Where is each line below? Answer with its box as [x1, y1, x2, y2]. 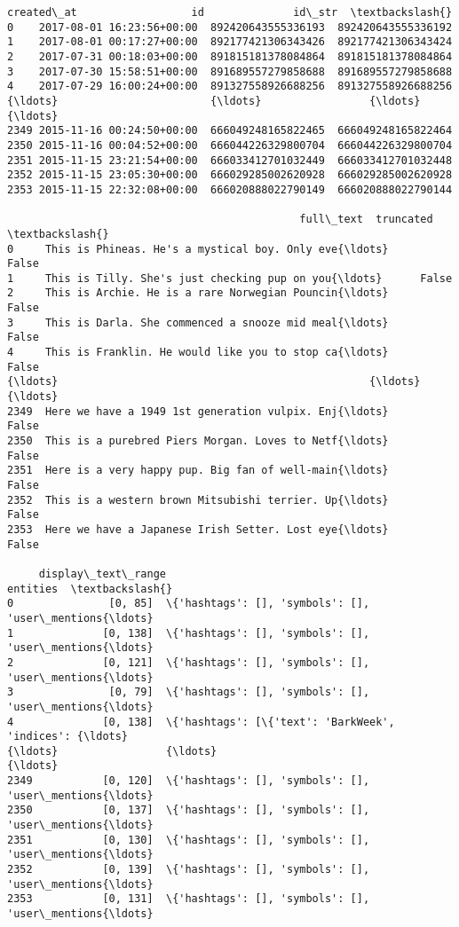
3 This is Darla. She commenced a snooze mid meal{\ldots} [7, 316, 389, 329]
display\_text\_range [38, 567, 166, 580]
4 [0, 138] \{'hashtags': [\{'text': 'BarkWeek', [7, 715, 395, 728]
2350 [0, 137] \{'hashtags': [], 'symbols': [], [7, 804, 370, 817]
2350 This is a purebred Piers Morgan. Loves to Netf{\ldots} [7, 435, 389, 448]
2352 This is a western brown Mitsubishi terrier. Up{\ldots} [7, 493, 389, 507]
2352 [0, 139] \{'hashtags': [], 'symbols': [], [7, 863, 370, 876]
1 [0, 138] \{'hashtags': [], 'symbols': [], [7, 626, 370, 640]
